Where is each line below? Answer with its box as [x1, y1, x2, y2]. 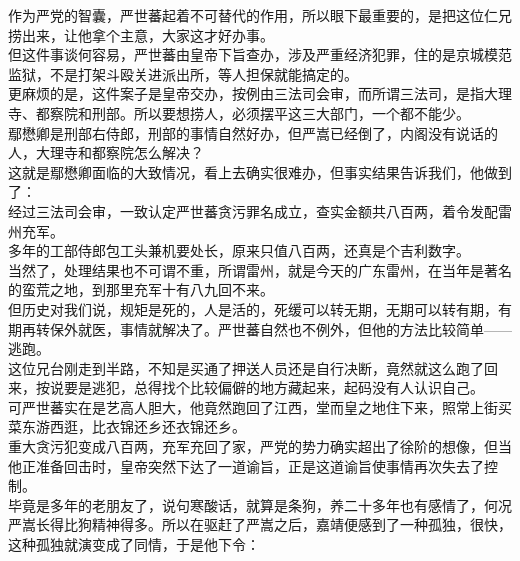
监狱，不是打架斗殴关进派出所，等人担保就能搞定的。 [8, 63, 358, 84]
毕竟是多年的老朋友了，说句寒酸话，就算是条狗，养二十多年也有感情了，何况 [8, 494, 512, 515]
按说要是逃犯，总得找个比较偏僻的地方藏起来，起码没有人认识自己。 [35, 377, 484, 398]
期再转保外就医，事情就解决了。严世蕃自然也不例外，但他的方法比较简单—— [8, 318, 512, 339]
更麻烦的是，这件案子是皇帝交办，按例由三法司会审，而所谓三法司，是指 [8, 83, 484, 104]
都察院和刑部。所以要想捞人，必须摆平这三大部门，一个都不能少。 [35, 102, 470, 123]
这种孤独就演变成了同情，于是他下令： [8, 534, 260, 555]
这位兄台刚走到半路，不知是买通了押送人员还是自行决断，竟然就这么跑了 [8, 357, 484, 378]
